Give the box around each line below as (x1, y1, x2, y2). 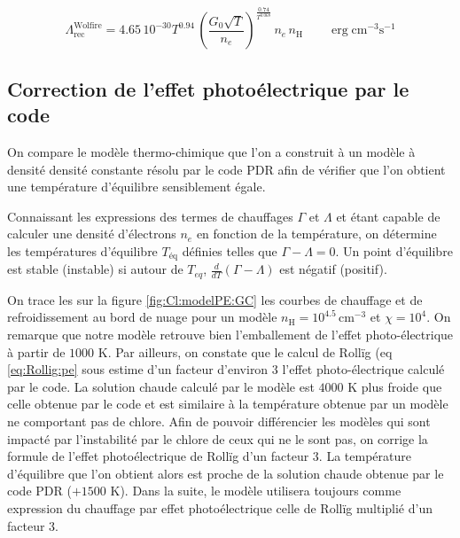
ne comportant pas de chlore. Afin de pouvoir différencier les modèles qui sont (7, 411, 431, 430)
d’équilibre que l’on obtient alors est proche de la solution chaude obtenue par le (7, 464, 444, 482)
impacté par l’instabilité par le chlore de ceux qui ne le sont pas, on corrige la (7, 429, 428, 448)
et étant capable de (336, 207, 441, 225)
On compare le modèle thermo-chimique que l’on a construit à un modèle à (7, 142, 416, 160)
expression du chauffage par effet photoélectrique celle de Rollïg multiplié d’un (7, 498, 433, 517)
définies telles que (182, 241, 277, 260)
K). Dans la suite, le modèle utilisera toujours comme (110, 481, 402, 500)
